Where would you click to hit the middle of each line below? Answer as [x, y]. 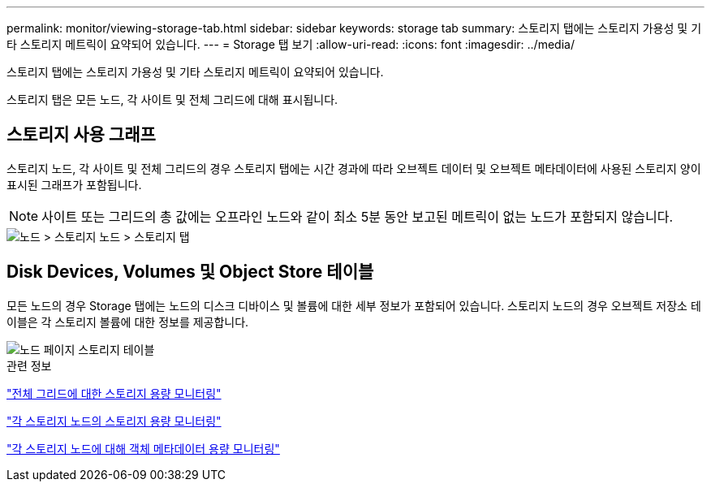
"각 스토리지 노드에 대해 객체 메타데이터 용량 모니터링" [143, 448]
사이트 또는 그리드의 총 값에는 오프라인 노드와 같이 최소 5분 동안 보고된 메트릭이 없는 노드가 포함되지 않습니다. [358, 216]
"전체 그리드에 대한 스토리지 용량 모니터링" [114, 393]
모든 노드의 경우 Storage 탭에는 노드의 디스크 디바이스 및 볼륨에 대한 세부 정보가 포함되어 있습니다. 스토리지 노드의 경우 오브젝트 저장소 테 [354, 305]
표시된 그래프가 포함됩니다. [74, 184]
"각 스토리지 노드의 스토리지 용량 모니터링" [114, 421]
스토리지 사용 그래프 [81, 135]
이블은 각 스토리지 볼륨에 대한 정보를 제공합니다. [128, 322]
